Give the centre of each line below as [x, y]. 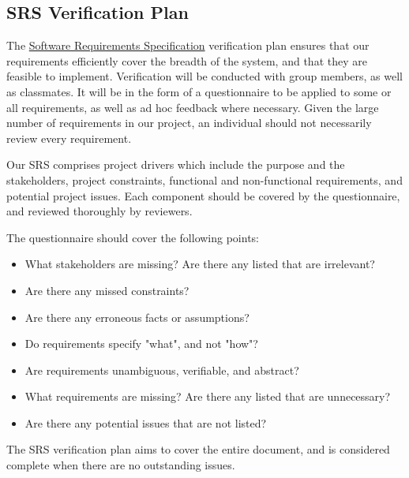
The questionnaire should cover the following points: [133, 237]
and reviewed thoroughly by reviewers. [99, 211]
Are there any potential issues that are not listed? [146, 422]
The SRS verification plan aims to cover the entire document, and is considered [198, 449]
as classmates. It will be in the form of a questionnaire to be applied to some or [199, 91]
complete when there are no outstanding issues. [121, 465]
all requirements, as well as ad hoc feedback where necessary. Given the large [193, 107]
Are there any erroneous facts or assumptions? [137, 317]
